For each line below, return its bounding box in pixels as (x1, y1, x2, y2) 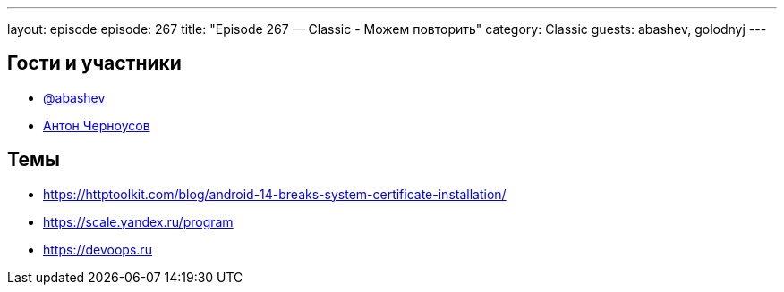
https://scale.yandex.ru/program (43, 213, 234, 229)
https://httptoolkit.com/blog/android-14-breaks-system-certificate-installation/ (43, 186, 507, 202)
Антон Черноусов (43, 117, 150, 133)
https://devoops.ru (43, 241, 152, 257)
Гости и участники (7, 52, 182, 75)
